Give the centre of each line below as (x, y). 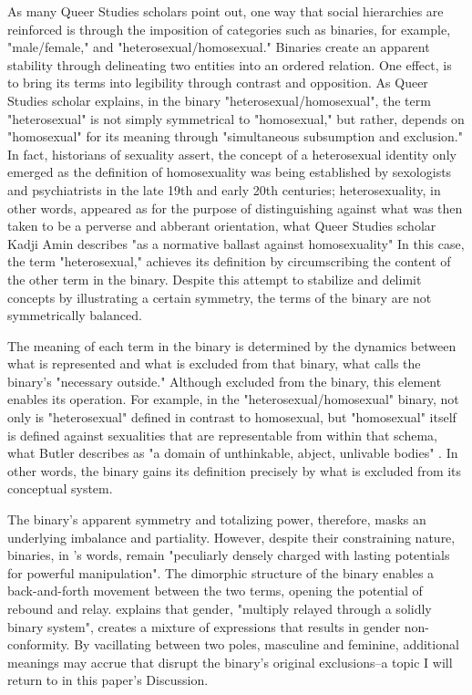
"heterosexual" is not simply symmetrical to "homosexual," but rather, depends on (236, 118)
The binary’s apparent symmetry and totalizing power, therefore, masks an (217, 519)
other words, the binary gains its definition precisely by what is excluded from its (235, 470)
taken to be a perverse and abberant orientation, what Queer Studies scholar (222, 226)
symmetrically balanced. (75, 315)
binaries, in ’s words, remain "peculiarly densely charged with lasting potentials (229, 555)
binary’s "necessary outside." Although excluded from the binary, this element (225, 381)
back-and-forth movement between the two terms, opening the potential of (215, 591)
